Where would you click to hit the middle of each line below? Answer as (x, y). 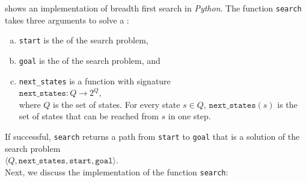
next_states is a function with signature (95, 80)
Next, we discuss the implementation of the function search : (117, 171)
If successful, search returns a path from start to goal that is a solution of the (152, 136)
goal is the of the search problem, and (90, 60)
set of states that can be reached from (89, 116)
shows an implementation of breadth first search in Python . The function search (153, 8)
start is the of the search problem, (84, 40)
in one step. (189, 116)
